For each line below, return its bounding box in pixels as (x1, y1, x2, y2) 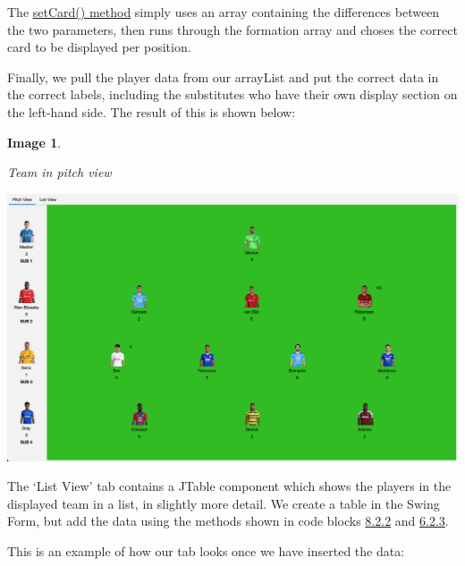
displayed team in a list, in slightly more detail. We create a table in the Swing (7, 494, 440, 512)
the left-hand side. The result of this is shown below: (7, 102, 296, 121)
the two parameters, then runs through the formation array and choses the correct (7, 20, 458, 38)
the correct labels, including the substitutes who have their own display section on (7, 85, 458, 104)
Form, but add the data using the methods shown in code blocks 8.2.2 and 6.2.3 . (7, 511, 449, 530)
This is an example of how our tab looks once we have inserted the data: (7, 541, 405, 560)
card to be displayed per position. (7, 38, 191, 56)
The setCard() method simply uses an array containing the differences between (7, 3, 440, 21)
